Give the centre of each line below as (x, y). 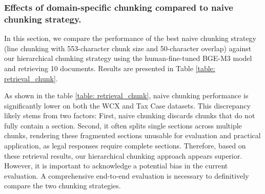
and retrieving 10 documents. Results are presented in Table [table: (110, 68)
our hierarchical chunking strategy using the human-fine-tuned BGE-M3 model (128, 58)
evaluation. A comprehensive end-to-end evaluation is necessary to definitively (127, 175)
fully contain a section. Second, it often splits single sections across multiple (123, 125)
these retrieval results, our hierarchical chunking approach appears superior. (123, 155)
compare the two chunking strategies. (63, 186)
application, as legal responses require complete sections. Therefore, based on (125, 146)
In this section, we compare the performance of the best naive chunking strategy (130, 38)
